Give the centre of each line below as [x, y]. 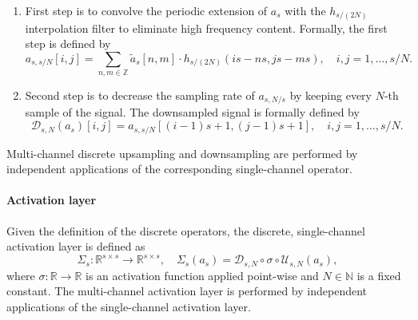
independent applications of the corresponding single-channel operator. [179, 169]
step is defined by [68, 43]
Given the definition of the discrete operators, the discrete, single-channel [186, 230]
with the [305, 10]
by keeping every [330, 95]
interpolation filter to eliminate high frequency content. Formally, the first [206, 28]
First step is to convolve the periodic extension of [146, 10]
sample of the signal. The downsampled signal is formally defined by [192, 112]
